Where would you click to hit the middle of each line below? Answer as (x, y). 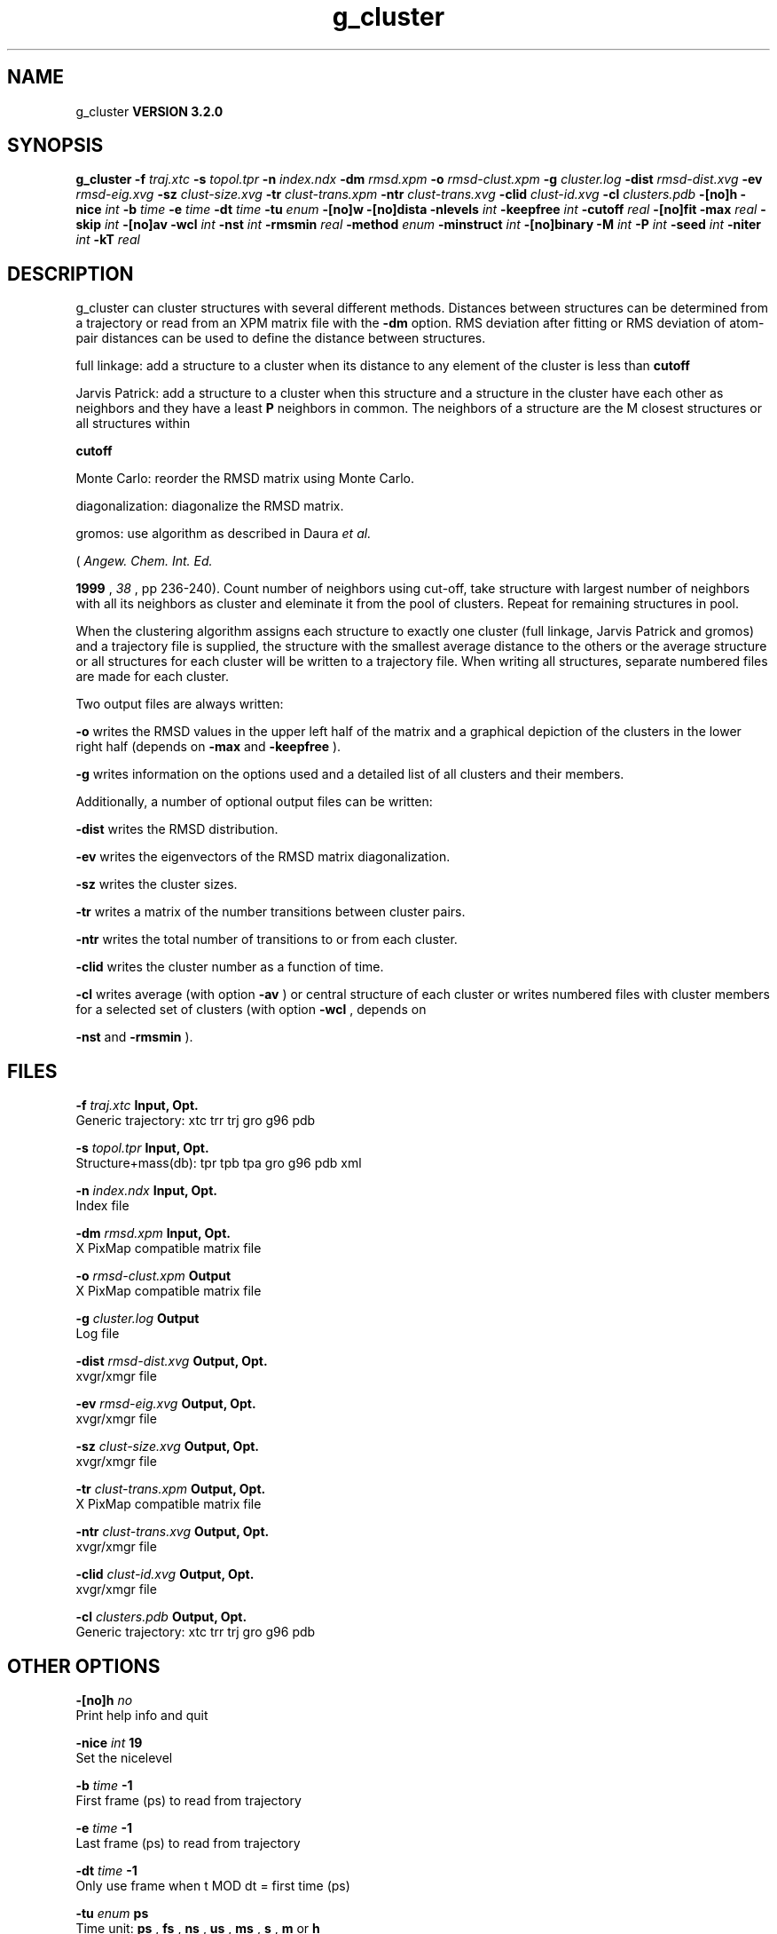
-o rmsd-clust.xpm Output (153, 1276)
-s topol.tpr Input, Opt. (142, 1148)
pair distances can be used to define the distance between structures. (281, 338)
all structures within (133, 424)
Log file (98, 1334)
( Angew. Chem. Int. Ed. (144, 561)
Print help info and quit (142, 1715)
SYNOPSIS (55, 146)
